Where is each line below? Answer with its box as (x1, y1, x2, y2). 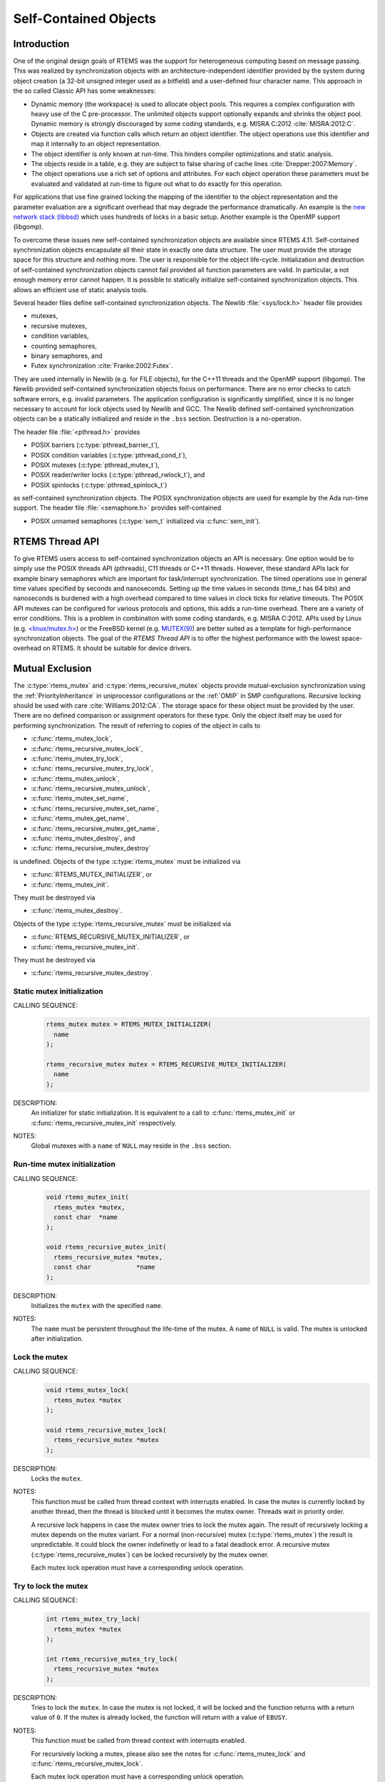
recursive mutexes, (31, 321, 87, 330)
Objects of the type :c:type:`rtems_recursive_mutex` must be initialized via (13, 920, 232, 928)
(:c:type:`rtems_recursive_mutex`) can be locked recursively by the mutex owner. (31, 1550, 269, 1559)
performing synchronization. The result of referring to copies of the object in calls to (13, 721, 261, 730)
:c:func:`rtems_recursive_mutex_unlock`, (31, 784, 150, 793)
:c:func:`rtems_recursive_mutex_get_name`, (31, 824, 160, 833)
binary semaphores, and (31, 351, 103, 360)
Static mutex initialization (13, 987, 103, 996)
